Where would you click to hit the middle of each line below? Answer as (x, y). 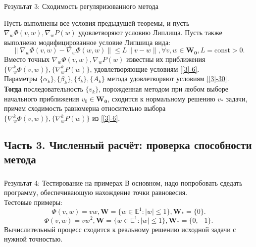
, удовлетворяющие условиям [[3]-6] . (145, 69)
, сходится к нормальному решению (161, 98)
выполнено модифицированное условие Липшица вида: (87, 42)
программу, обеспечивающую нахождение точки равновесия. (96, 192)
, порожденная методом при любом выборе (164, 89)
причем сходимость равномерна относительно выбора (85, 108)
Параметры (21, 78)
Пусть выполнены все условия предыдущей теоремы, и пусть (97, 23)
